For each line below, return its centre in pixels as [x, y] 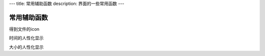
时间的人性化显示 [26, 38]
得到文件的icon [24, 29]
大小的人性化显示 [26, 47]
